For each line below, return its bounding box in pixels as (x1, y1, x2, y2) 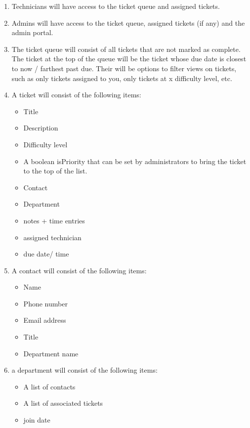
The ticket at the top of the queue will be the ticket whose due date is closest (11, 53, 247, 64)
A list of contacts (23, 381, 76, 391)
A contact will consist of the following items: (11, 265, 147, 275)
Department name (23, 348, 79, 358)
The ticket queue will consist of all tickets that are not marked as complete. (11, 43, 241, 54)
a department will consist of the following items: (11, 365, 158, 375)
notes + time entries (23, 215, 85, 225)
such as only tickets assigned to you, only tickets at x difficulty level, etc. (11, 73, 232, 83)
